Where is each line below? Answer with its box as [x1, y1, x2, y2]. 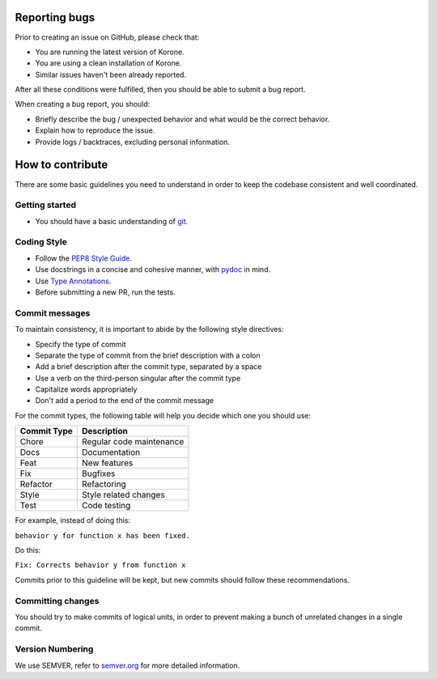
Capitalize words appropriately [35, 384, 138, 394]
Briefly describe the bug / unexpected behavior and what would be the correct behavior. [35, 114, 330, 124]
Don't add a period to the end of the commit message [35, 396, 214, 405]
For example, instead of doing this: [15, 516, 131, 525]
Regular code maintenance [81, 436, 185, 448]
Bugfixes [81, 468, 116, 479]
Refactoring [81, 478, 127, 490]
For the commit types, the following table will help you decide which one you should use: [15, 410, 312, 420]
